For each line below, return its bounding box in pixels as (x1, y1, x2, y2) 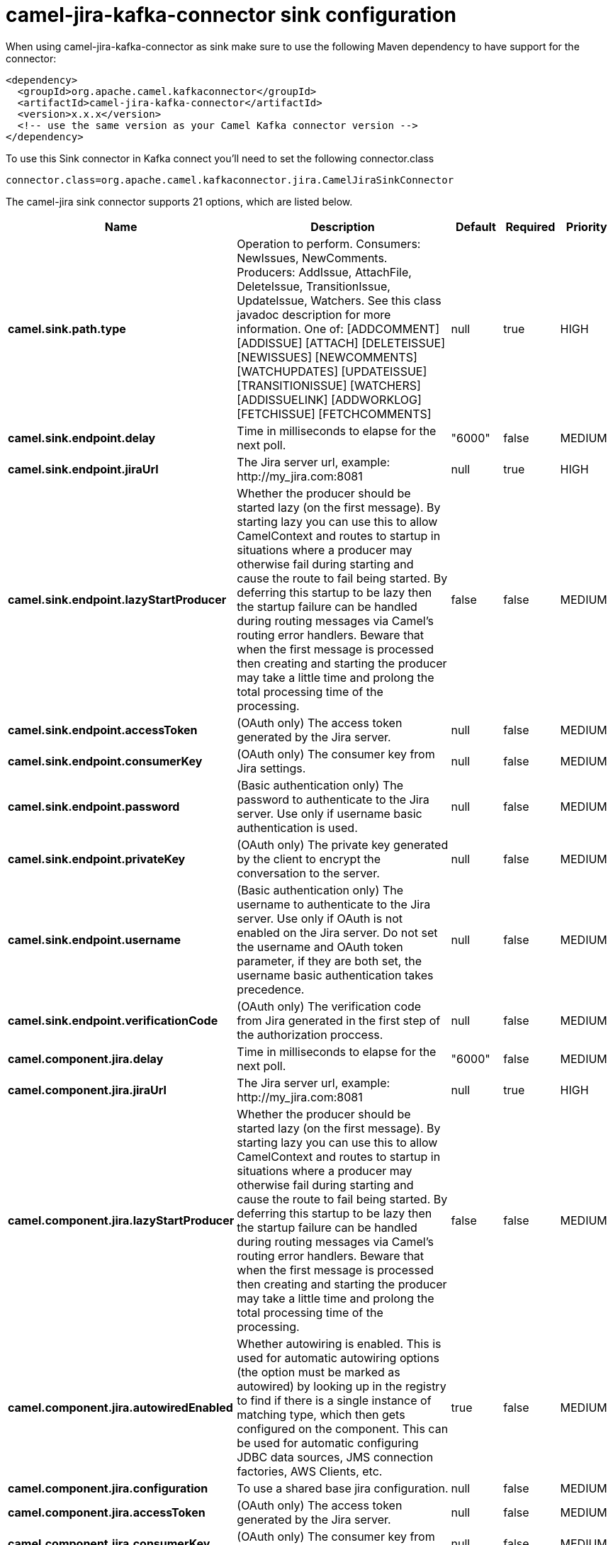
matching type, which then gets (237, 1407, 405, 1422)
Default (455, 219, 496, 234)
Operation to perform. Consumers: (237, 236, 421, 251)
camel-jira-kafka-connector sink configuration (6, 3, 457, 27)
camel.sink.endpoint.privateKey (8, 851, 186, 866)
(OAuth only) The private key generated (237, 837, 449, 852)
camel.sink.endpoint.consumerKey (8, 753, 203, 768)
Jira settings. (237, 760, 306, 775)
